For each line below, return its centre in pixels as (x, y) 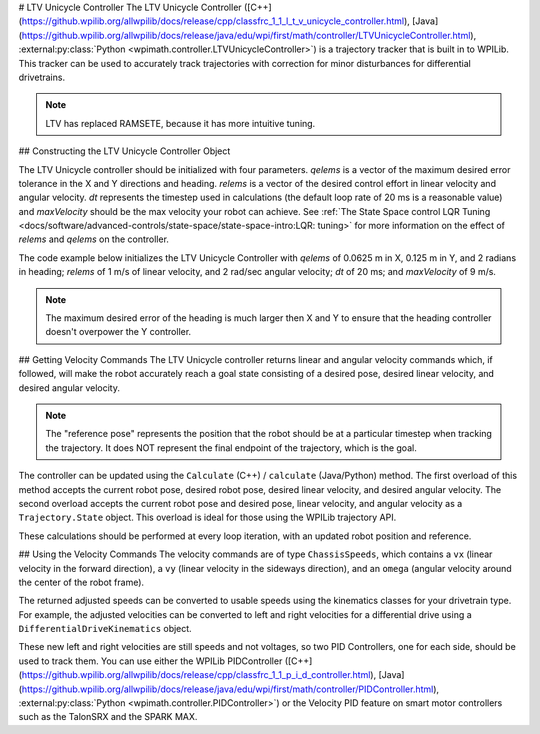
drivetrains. (41, 77)
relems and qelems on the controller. (94, 239)
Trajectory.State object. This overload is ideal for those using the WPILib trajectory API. (207, 517)
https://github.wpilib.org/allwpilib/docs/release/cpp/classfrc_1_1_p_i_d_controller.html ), (199, 675)
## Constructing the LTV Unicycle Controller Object (124, 151)
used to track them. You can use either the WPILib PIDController (150, 661)
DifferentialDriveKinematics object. (105, 629)
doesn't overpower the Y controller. (118, 332)
